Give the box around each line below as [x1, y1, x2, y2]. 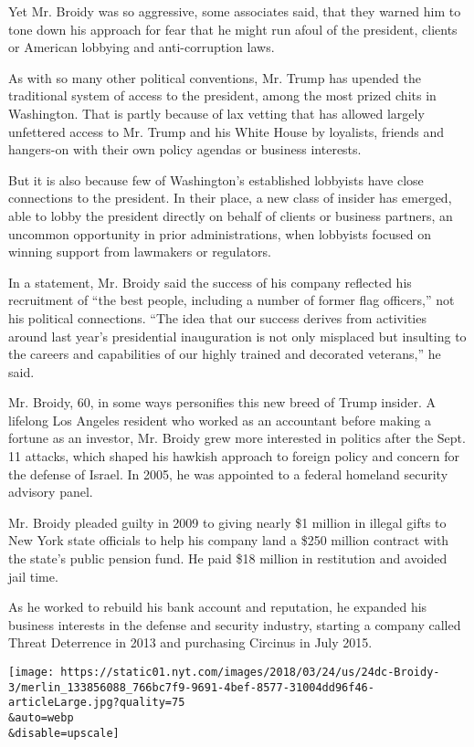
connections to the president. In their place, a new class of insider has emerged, [8, 188, 452, 207]
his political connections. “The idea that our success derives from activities [8, 308, 427, 327]
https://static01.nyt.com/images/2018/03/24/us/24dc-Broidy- [60, 666, 440, 679]
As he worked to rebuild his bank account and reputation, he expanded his [8, 597, 427, 616]
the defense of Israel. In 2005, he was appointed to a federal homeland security [8, 464, 448, 483]
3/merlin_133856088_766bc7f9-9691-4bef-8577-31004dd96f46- [8, 680, 374, 694]
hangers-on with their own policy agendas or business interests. [8, 140, 362, 159]
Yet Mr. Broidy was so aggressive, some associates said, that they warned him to [8, 2, 461, 20]
